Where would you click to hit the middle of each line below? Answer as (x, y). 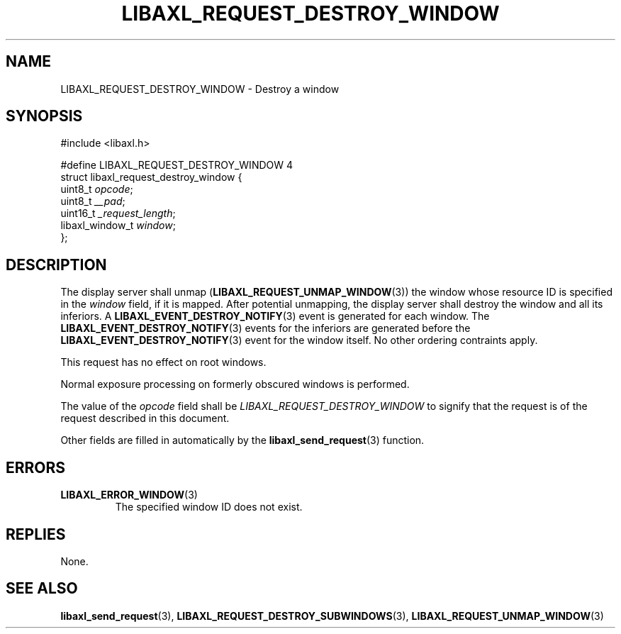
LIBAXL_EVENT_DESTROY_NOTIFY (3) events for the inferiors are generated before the (265, 328)
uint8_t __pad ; (93, 201)
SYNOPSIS (44, 116)
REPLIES (36, 534)
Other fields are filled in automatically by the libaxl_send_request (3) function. (242, 440)
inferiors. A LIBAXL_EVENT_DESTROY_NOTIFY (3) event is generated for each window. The (275, 316)
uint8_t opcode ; (97, 189)
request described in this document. (145, 418)
